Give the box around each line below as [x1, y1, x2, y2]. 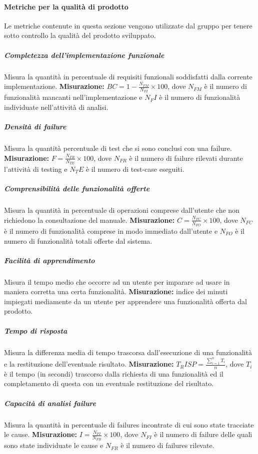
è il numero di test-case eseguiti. [85, 163, 184, 174]
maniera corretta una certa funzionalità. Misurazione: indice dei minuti [4, 286, 228, 297]
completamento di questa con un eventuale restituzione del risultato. [4, 378, 214, 389]
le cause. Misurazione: [4, 429, 77, 440]
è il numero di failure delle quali [154, 429, 252, 440]
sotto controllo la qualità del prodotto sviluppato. [4, 30, 156, 40]
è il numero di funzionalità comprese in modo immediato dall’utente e [4, 225, 218, 236]
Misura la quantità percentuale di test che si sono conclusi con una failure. [4, 143, 232, 153]
